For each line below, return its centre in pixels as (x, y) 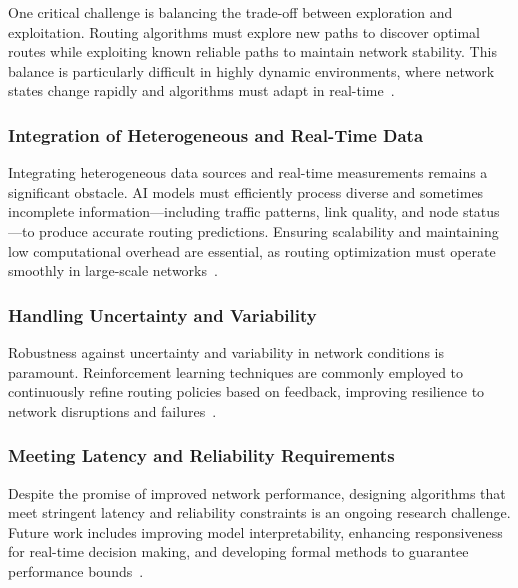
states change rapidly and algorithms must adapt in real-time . (201, 90)
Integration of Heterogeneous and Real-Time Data (216, 134)
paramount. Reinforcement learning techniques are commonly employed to (236, 371)
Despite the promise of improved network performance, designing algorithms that (257, 492)
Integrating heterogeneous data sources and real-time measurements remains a (248, 172)
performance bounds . (76, 570)
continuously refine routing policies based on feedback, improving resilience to (246, 391)
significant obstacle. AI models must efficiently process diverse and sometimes (246, 191)
